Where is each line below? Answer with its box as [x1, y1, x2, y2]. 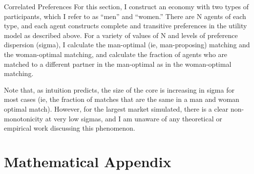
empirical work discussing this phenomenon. [4, 123, 135, 133]
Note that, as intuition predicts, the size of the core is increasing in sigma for [4, 84, 234, 95]
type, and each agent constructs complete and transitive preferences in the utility [4, 20, 247, 31]
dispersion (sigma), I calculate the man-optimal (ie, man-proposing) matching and [4, 39, 250, 50]
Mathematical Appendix [4, 151, 171, 171]
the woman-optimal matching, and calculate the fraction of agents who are [4, 49, 228, 59]
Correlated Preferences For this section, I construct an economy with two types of [4, 1, 249, 11]
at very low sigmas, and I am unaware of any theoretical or [45, 113, 222, 123]
